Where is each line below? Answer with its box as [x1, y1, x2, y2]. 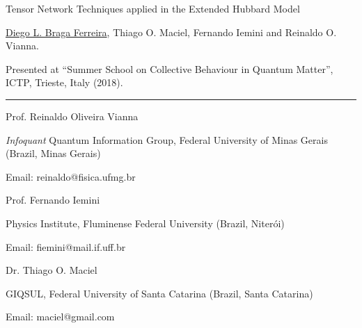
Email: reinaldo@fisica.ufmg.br [6, 169, 136, 183]
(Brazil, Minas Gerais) [6, 146, 101, 161]
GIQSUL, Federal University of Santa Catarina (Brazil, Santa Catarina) [6, 286, 313, 300]
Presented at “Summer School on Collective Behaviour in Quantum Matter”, [6, 61, 333, 76]
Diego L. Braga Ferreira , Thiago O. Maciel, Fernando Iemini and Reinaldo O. [6, 24, 337, 39]
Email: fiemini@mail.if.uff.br [6, 239, 126, 254]
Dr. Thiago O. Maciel [6, 263, 97, 277]
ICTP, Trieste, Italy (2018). [6, 75, 123, 90]
